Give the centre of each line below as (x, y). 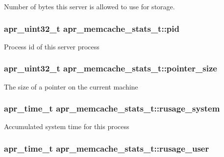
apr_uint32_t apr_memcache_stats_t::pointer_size (111, 68)
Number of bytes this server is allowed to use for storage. (89, 6)
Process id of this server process (52, 46)
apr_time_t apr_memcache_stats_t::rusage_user (107, 148)
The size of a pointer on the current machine (71, 86)
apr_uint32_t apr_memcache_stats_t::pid (92, 28)
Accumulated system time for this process (67, 126)
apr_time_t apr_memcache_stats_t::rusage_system (112, 108)
